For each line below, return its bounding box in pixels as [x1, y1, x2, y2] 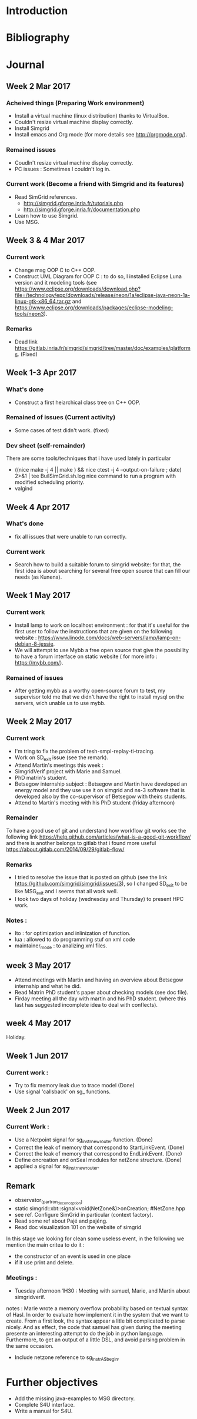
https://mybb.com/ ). [14, 659, 64, 666]
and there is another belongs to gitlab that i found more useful [6, 839, 156, 846]
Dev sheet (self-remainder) [6, 441, 85, 449]
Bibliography [6, 31, 70, 45]
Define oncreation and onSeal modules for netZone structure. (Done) [14, 1156, 182, 1163]
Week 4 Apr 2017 [6, 502, 71, 512]
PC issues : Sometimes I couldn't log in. [14, 165, 111, 172]
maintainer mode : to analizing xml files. [14, 942, 108, 950]
